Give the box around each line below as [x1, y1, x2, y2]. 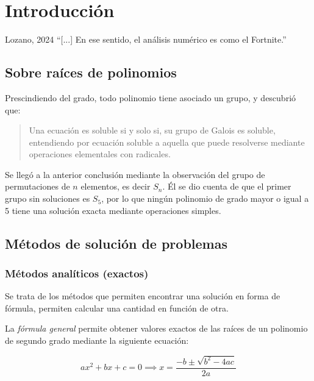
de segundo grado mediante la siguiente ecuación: [5, 334, 189, 347]
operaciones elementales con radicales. [29, 148, 171, 160]
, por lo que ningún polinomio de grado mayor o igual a [101, 192, 309, 205]
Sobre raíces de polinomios [5, 63, 177, 82]
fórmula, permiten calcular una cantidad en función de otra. [5, 301, 229, 314]
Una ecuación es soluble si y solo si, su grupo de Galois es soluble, [29, 124, 276, 137]
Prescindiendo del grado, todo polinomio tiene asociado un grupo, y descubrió [5, 91, 296, 104]
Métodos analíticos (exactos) [5, 265, 149, 280]
